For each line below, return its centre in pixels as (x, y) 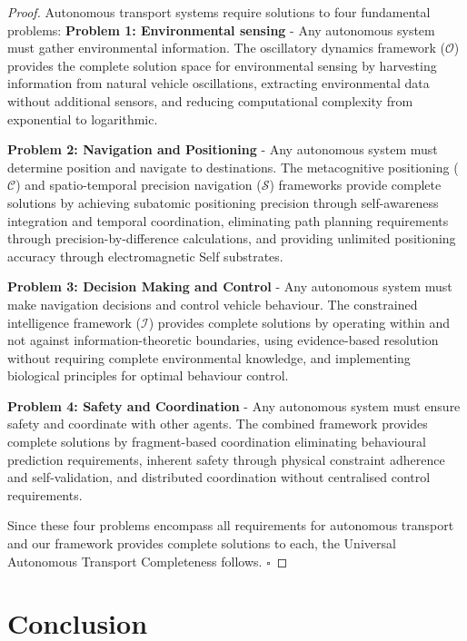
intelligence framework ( (75, 322)
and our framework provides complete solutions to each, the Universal (202, 543)
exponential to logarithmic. (83, 118)
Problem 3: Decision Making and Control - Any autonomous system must (230, 286)
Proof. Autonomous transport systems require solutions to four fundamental (219, 12)
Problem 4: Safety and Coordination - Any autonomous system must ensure (234, 405)
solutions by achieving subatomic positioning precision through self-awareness (223, 202)
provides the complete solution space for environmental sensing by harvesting (222, 65)
